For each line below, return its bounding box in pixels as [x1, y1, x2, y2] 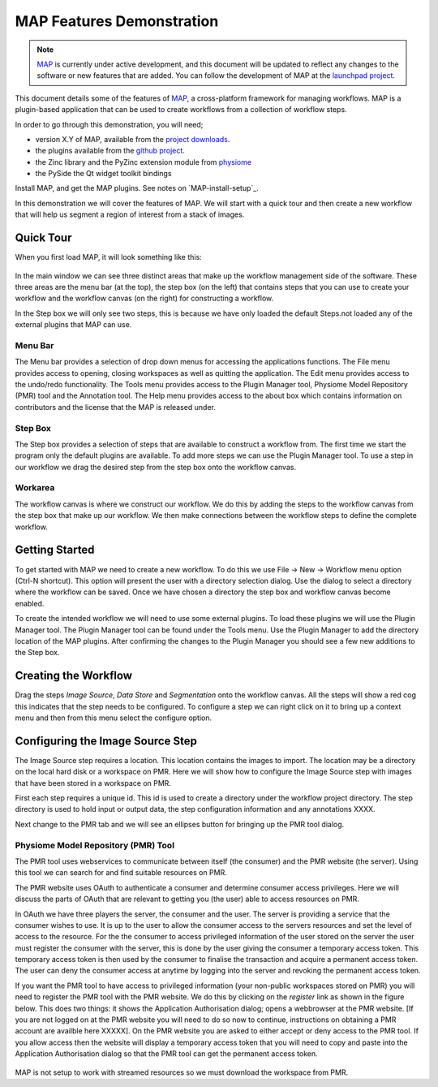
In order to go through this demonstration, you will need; [15, 119, 204, 129]
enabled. [15, 598, 45, 608]
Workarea [15, 482, 55, 494]
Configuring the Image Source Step [15, 734, 198, 748]
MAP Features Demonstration [15, 12, 219, 30]
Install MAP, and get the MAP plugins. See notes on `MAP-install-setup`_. [15, 183, 259, 193]
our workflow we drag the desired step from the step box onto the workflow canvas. [15, 462, 296, 472]
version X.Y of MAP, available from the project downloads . [35, 134, 230, 144]
